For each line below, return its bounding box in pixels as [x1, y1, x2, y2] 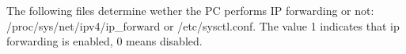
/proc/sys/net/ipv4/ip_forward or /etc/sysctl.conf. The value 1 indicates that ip [6, 17, 400, 34]
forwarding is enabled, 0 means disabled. [6, 33, 203, 49]
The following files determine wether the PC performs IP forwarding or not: [6, 2, 374, 18]
